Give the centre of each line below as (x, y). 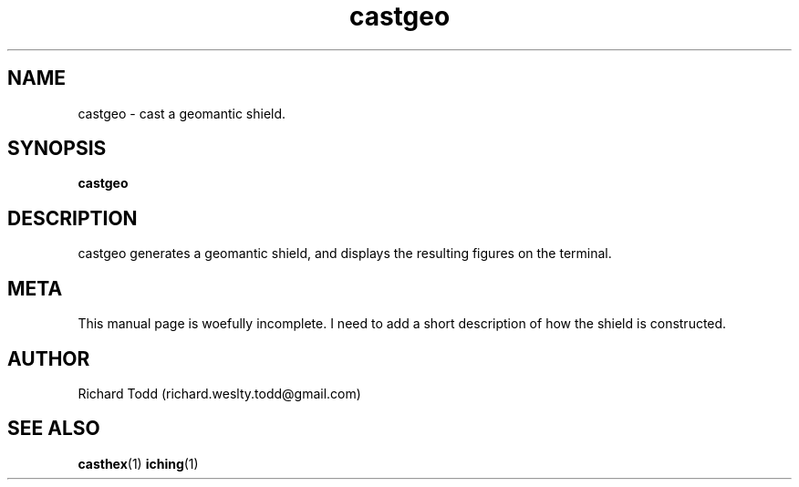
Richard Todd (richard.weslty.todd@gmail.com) (219, 393)
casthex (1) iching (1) (138, 463)
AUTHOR (49, 358)
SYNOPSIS (57, 149)
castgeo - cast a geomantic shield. (182, 113)
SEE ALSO (54, 429)
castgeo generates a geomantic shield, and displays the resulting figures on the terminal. (345, 254)
